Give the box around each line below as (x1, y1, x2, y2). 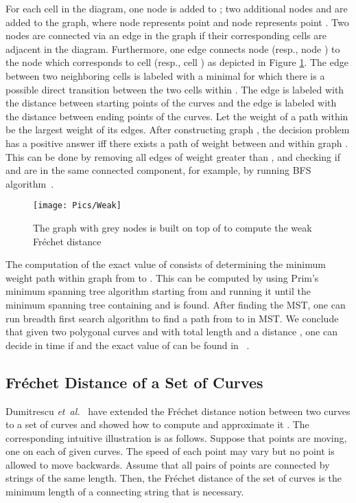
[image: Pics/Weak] (33, 201, 121, 211)
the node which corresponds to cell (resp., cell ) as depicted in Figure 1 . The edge (5, 55, 348, 69)
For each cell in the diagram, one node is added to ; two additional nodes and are (5, 1, 348, 15)
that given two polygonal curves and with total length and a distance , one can (5, 324, 337, 339)
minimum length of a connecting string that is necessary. (5, 484, 244, 499)
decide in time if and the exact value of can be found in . (5, 337, 250, 352)
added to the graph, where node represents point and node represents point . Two (5, 14, 349, 29)
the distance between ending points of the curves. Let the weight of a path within (5, 109, 348, 123)
